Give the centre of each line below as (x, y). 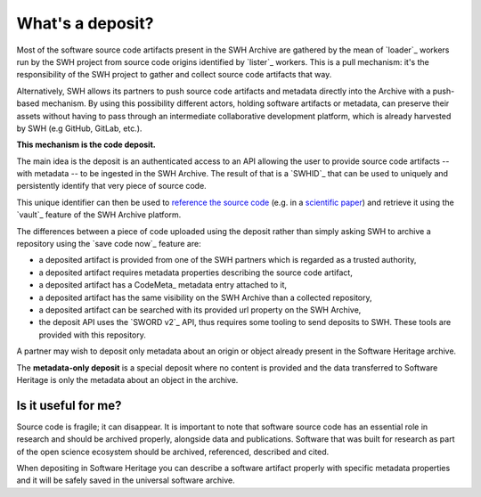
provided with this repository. (93, 335)
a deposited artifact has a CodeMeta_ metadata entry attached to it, (163, 285)
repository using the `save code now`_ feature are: (109, 244)
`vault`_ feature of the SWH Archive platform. (99, 215)
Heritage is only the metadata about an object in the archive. (127, 379)
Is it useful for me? (69, 405)
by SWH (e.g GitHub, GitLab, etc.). (79, 128)
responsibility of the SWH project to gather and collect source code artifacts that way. (174, 75)
